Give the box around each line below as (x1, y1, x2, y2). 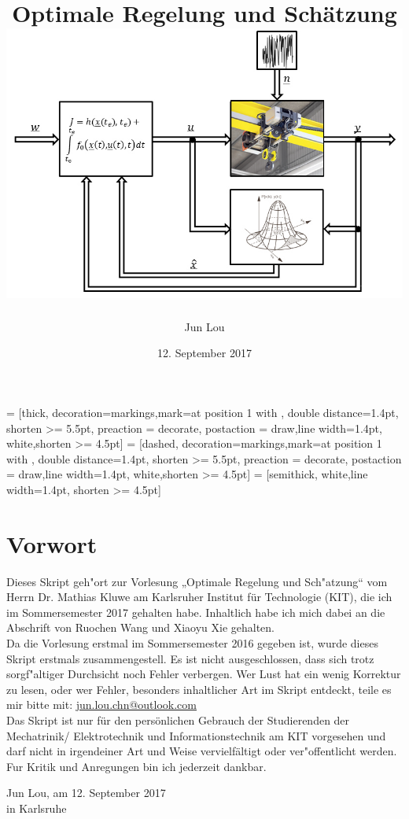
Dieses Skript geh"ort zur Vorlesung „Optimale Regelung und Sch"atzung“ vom (6, 573, 388, 589)
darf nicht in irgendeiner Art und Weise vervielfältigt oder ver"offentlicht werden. (6, 743, 397, 759)
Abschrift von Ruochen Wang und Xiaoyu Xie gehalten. (6, 619, 275, 636)
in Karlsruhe (6, 799, 67, 816)
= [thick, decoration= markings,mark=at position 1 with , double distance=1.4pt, (6, 404, 399, 420)
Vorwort (6, 527, 98, 559)
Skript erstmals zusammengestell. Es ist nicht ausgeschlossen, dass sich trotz (6, 650, 374, 666)
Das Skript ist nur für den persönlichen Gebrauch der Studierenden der (6, 711, 350, 728)
